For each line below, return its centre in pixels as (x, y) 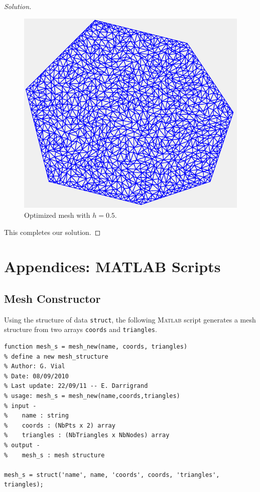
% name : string (36, 416)
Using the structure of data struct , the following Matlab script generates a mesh (130, 319)
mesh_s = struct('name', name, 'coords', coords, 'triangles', (112, 475)
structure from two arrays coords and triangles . (81, 329)
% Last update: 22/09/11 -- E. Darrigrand (76, 386)
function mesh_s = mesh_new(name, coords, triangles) (96, 347)
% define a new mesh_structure (56, 356)
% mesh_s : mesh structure (54, 455)
